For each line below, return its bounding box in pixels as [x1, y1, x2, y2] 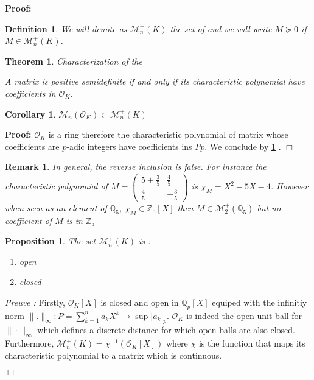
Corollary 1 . [5, 107, 56, 120]
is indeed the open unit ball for [186, 309, 302, 322]
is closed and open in [100, 295, 179, 308]
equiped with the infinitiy [212, 295, 307, 308]
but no [257, 201, 281, 214]
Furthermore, [5, 337, 54, 350]
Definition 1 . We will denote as [5, 22, 127, 35]
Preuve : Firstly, [5, 295, 66, 308]
